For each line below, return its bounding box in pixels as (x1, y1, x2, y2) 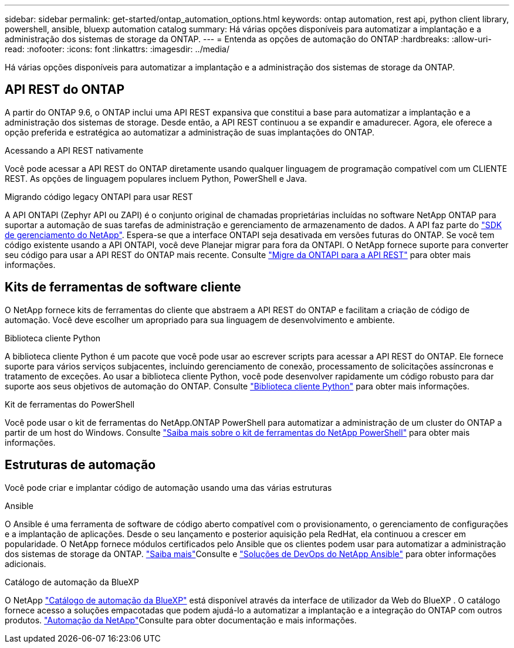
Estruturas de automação (5, 457, 156, 473)
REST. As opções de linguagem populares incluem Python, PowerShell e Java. (5, 173, 307, 184)
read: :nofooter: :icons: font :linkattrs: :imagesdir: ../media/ (5, 44, 229, 54)
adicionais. (5, 558, 46, 569)
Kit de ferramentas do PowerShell (5, 399, 135, 409)
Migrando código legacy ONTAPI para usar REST (5, 191, 193, 202)
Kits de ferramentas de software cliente (5, 280, 241, 295)
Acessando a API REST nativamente (5, 145, 144, 155)
